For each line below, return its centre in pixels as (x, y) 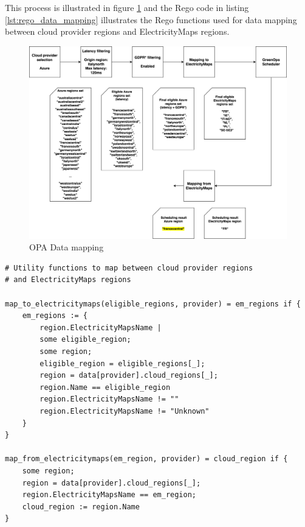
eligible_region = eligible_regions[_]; (122, 363)
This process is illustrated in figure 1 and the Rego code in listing (127, 7)
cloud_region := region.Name (81, 507)
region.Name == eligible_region (105, 387)
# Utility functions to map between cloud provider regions (129, 268)
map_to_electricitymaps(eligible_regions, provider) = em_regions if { (153, 304)
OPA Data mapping (67, 247)
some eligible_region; (85, 340)
